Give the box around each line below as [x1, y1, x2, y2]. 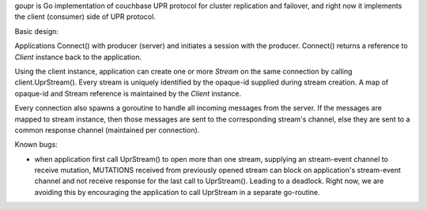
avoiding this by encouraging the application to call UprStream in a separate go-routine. [34, 187, 320, 197]
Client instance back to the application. [14, 52, 142, 62]
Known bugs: [14, 140, 59, 149]
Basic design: [14, 26, 59, 36]
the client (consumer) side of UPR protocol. [14, 12, 156, 21]
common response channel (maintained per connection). [14, 125, 200, 134]
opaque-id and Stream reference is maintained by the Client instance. [14, 88, 241, 98]
